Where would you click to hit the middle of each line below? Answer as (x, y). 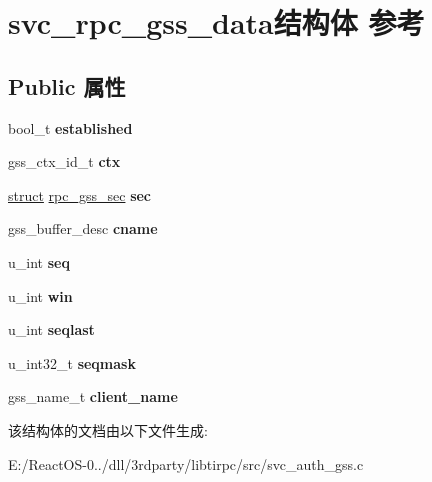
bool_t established (70, 127)
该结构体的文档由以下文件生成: (108, 429)
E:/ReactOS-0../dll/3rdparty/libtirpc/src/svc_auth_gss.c (186, 463)
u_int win (40, 295)
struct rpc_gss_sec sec (80, 194)
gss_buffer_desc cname (83, 228)
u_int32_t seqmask (72, 362)
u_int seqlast (51, 329)
